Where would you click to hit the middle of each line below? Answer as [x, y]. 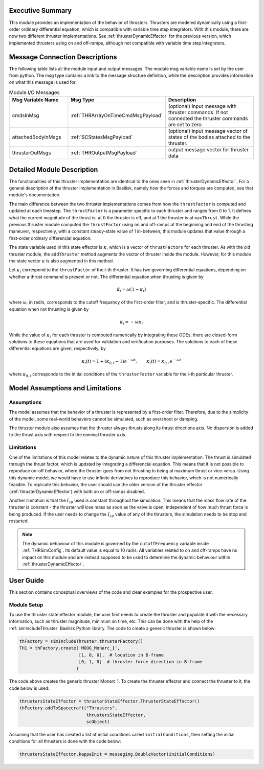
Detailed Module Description [54, 170]
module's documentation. [35, 195]
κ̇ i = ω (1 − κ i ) [131, 290]
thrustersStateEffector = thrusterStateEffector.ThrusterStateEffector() [110, 701]
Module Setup [26, 605]
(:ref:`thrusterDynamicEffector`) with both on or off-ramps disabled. [77, 491]
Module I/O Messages [34, 92]
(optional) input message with [202, 106]
